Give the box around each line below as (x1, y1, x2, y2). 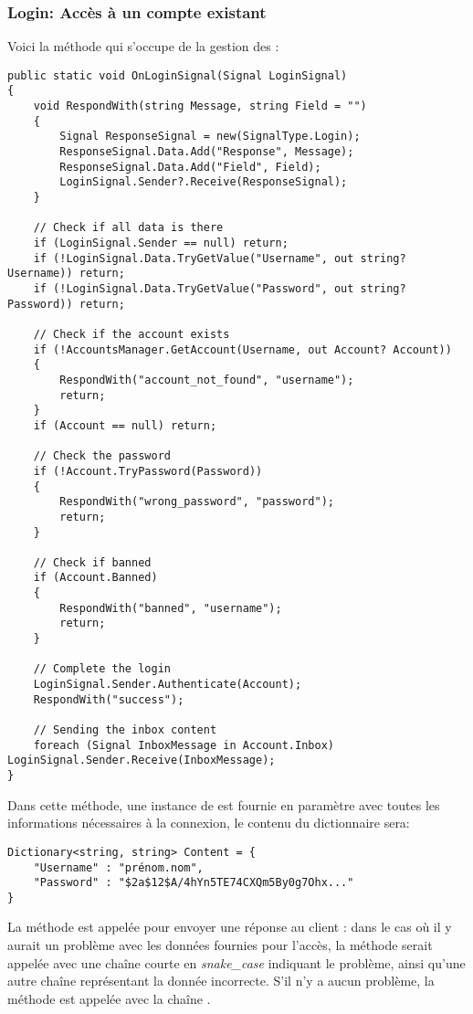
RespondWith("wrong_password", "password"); (59, 495, 334, 509)
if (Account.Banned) (33, 571, 158, 585)
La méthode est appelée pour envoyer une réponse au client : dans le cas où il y (7, 917, 452, 936)
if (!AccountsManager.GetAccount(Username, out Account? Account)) (33, 343, 452, 356)
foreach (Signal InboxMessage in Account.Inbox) (33, 738, 334, 752)
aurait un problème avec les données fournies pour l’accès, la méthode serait (7, 935, 433, 955)
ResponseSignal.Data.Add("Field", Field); (59, 160, 321, 174)
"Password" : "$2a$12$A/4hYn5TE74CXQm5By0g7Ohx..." (33, 876, 354, 890)
